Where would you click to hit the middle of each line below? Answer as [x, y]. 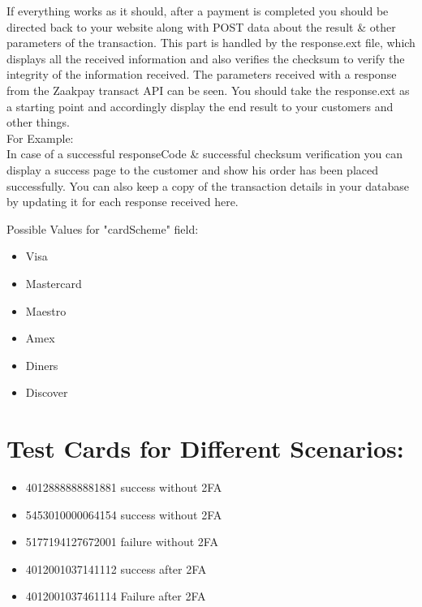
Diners [42, 365]
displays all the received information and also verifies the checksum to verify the [206, 58]
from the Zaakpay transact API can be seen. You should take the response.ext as [208, 90]
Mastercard [54, 283]
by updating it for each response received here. [123, 202]
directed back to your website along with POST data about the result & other [201, 26]
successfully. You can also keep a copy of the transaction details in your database [208, 185]
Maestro [46, 310]
